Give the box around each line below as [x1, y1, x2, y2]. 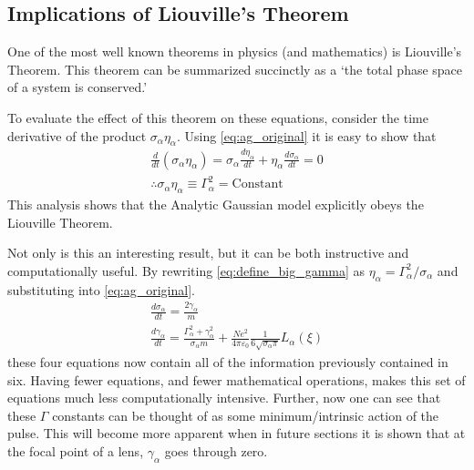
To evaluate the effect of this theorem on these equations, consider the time [7, 107, 428, 127]
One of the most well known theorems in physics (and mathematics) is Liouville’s [7, 42, 462, 61]
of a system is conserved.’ [7, 77, 148, 97]
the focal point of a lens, [7, 442, 144, 461]
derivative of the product [7, 126, 147, 145]
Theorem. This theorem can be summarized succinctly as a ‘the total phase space [7, 59, 463, 78]
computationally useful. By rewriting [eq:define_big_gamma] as [7, 261, 366, 280]
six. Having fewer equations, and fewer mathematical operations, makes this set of [7, 370, 466, 389]
